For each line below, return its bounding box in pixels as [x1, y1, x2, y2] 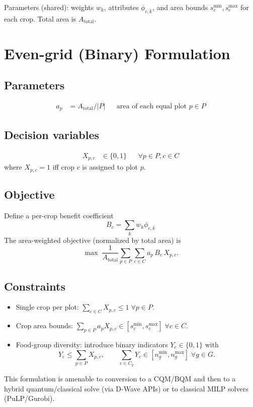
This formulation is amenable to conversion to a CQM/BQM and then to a [4, 373, 236, 384]
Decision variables [4, 126, 100, 142]
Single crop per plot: [16, 302, 79, 312]
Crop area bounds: [16, 320, 73, 331]
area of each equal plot [116, 102, 187, 110]
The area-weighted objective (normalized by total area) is [4, 234, 181, 245]
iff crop [52, 162, 74, 172]
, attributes [104, 2, 139, 12]
